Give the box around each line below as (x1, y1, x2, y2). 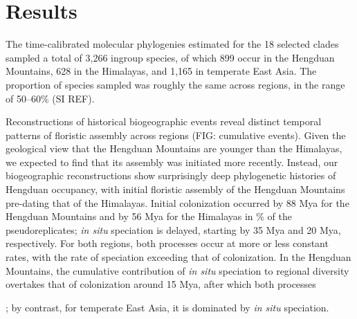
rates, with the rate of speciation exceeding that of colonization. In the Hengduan (6, 250, 351, 264)
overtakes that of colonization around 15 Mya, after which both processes (6, 277, 316, 291)
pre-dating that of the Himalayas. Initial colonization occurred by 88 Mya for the (6, 195, 349, 210)
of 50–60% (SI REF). (6, 91, 95, 105)
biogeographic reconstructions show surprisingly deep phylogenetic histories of (6, 168, 336, 183)
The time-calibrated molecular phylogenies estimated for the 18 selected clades (6, 37, 339, 51)
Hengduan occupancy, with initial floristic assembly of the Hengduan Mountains (6, 182, 345, 197)
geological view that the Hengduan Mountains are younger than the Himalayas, (6, 141, 342, 156)
